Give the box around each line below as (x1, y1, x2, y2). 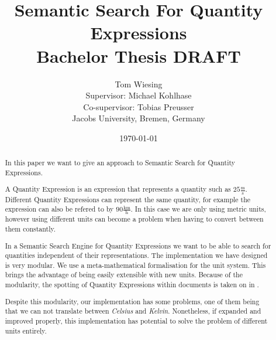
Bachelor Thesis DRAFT (36, 43, 241, 67)
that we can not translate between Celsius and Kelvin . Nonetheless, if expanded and (5, 306, 261, 316)
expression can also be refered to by (5, 204, 114, 214)
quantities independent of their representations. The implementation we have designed (5, 250, 268, 260)
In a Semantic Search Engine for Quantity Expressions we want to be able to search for (5, 240, 271, 250)
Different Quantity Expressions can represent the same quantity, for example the (5, 194, 251, 204)
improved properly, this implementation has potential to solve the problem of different (5, 316, 268, 325)
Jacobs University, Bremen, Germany (72, 112, 205, 124)
